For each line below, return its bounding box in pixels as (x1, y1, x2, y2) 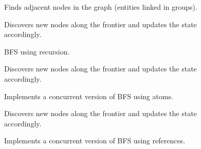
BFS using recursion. (4, 46, 70, 57)
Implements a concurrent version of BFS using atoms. (4, 90, 174, 101)
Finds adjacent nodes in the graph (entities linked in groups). (4, 2, 197, 12)
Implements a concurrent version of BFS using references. (4, 135, 186, 146)
